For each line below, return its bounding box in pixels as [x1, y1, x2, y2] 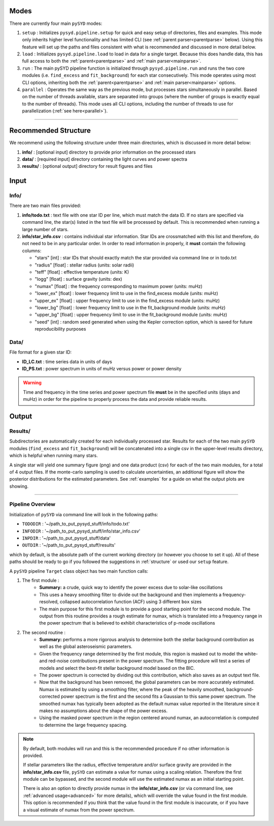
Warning [23, 379, 42, 386]
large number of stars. [22, 226, 68, 232]
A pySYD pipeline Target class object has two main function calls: [9, 568, 149, 574]
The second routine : [22, 629, 66, 635]
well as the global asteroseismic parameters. [39, 643, 133, 650]
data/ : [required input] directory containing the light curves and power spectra [22, 156, 188, 162]
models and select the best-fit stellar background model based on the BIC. [39, 665, 195, 671]
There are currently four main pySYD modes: [9, 20, 102, 26]
